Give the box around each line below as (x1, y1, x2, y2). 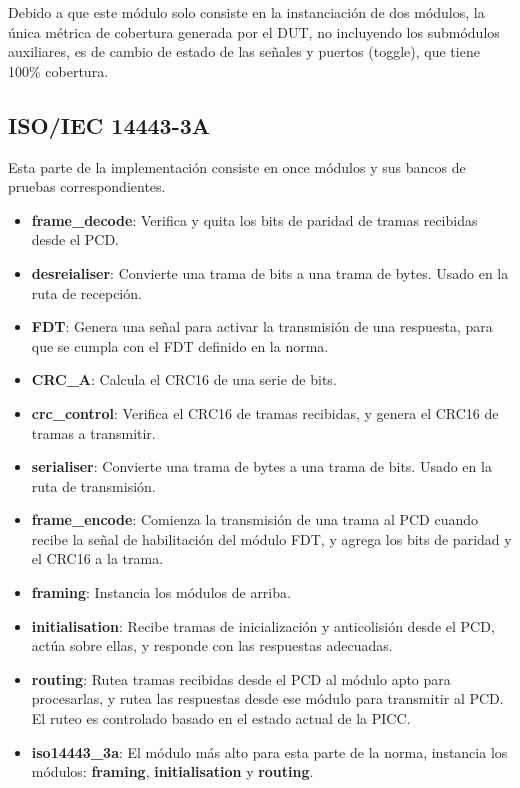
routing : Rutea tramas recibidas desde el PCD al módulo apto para (31, 668, 451, 689)
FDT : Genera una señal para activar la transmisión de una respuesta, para (31, 316, 493, 337)
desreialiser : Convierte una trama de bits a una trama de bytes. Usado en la (31, 262, 509, 283)
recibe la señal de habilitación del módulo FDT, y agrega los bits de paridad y (31, 528, 512, 549)
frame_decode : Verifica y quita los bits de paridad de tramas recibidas (31, 209, 478, 230)
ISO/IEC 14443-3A (8, 109, 211, 140)
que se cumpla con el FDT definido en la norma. (31, 335, 329, 356)
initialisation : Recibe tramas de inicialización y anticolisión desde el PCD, (31, 615, 495, 636)
